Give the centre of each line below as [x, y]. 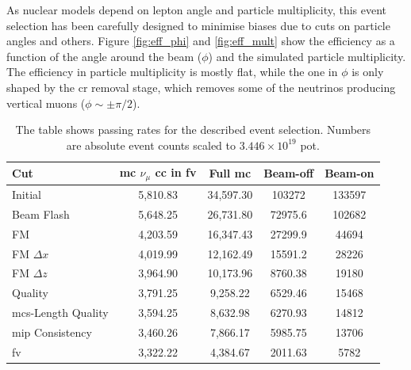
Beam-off [289, 173]
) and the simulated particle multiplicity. [307, 56]
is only [368, 72]
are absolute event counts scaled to [151, 145]
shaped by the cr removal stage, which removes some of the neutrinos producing [201, 87]
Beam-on [350, 173]
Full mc [230, 173]
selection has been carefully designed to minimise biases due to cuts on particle [198, 25]
